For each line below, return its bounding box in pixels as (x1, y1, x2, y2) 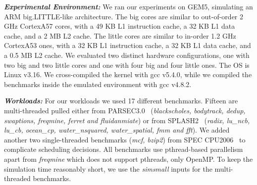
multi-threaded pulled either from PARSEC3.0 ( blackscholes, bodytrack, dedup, (4, 105, 246, 115)
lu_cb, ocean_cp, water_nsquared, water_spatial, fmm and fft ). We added (4, 125, 230, 135)
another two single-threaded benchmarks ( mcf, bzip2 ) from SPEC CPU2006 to (4, 134, 246, 144)
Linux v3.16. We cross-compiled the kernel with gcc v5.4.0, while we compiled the (4, 69, 252, 80)
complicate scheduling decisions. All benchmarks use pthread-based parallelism (4, 144, 243, 154)
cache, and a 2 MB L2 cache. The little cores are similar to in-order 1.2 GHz (4, 30, 236, 41)
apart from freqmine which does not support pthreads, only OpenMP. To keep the (4, 153, 253, 164)
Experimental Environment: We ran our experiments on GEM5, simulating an (4, 1, 253, 11)
